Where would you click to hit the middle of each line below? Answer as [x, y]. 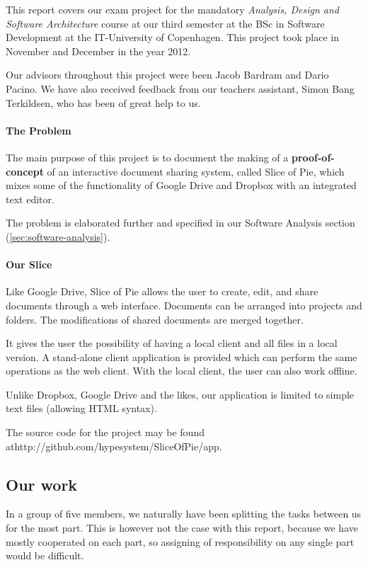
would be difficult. [45, 555]
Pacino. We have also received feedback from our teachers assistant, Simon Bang [180, 88]
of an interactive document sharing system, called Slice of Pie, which [196, 171]
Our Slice [29, 264]
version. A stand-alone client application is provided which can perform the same [182, 356]
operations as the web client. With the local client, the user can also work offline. [182, 371]
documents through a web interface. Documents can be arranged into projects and [184, 305]
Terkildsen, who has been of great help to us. [103, 102]
